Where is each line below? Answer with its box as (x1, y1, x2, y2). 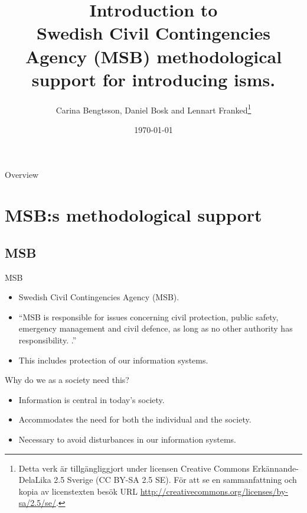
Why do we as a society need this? (5, 374, 129, 386)
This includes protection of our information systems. (18, 353, 208, 366)
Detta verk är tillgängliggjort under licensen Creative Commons (18, 462, 250, 474)
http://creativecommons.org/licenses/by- (140, 485, 289, 497)
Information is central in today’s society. (18, 393, 165, 405)
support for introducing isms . (31, 67, 276, 91)
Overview (5, 168, 39, 180)
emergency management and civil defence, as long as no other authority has (18, 322, 293, 335)
